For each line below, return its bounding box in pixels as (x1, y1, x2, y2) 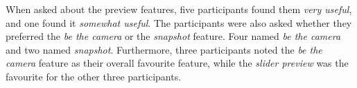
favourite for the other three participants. (6, 69, 182, 83)
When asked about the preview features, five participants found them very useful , (6, 2, 352, 16)
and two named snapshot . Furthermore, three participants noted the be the (6, 42, 322, 56)
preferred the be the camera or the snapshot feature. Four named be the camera (6, 29, 341, 43)
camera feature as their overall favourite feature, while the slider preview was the (6, 56, 349, 70)
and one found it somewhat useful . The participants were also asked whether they (6, 15, 352, 30)
